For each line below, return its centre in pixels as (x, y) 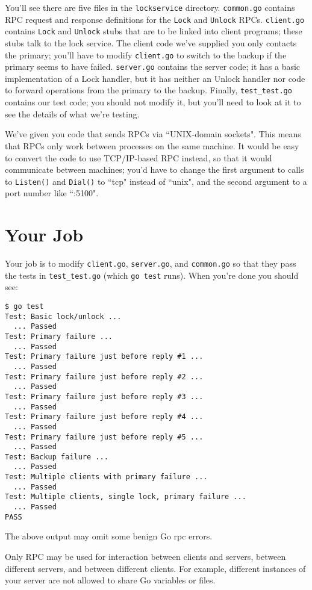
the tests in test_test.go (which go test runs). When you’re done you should (152, 275)
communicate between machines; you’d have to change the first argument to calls (154, 169)
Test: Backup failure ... (57, 457)
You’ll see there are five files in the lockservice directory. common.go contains (150, 7)
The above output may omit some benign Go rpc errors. (109, 536)
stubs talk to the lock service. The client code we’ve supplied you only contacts (151, 42)
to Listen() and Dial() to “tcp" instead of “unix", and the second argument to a (156, 181)
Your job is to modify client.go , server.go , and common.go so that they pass (151, 263)
